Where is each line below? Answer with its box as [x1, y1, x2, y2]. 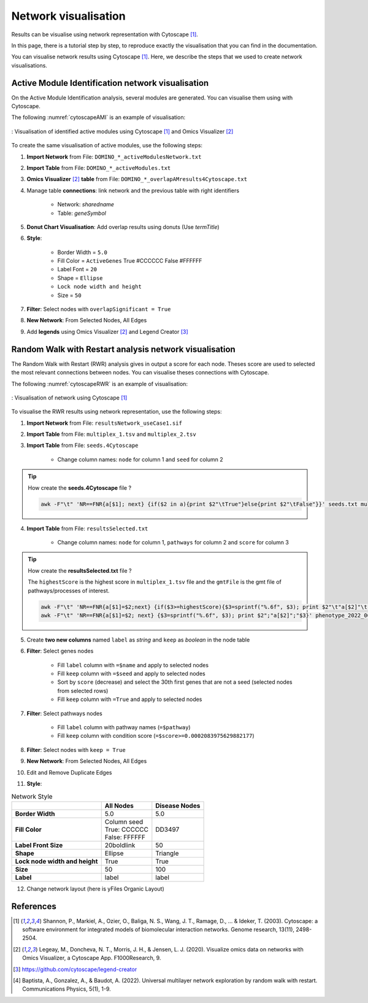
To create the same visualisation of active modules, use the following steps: [11, 142, 202, 149]
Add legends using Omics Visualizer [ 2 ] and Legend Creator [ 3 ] [26, 328, 188, 335]
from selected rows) [57, 687, 109, 694]
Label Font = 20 [57, 266, 98, 273]
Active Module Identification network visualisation [11, 77, 209, 88]
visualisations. [11, 61, 47, 69]
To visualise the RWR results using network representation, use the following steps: [11, 408, 222, 416]
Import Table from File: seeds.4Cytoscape [26, 442, 139, 449]
